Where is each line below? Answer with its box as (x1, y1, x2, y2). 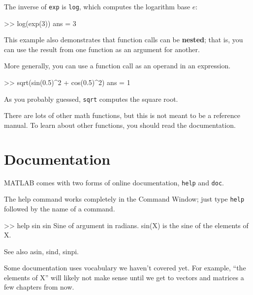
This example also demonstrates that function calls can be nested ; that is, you (4, 34, 243, 45)
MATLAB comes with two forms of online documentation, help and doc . (4, 177, 224, 187)
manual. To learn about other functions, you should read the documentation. (4, 119, 236, 130)
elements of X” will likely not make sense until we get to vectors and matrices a (4, 272, 244, 282)
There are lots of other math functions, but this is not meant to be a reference (4, 110, 240, 120)
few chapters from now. (4, 282, 74, 292)
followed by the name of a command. (4, 203, 115, 213)
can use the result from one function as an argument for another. (4, 44, 200, 54)
